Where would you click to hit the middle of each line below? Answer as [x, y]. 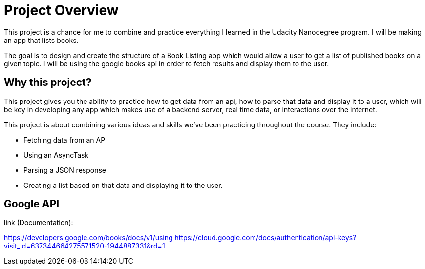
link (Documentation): [39, 223]
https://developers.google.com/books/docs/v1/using [88, 238]
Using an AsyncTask [56, 155]
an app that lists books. [41, 40]
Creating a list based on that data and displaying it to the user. [123, 185]
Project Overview [61, 10]
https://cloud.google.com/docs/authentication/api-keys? [266, 238]
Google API [32, 204]
